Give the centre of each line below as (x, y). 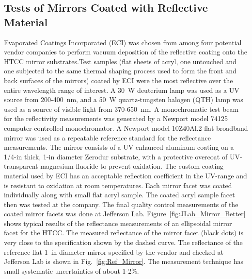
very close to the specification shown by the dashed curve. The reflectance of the (123, 242)
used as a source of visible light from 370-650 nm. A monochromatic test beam (121, 109)
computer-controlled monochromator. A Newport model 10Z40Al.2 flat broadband (126, 128)
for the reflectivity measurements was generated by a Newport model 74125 (116, 118)
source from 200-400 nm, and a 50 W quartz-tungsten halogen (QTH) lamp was (124, 99)
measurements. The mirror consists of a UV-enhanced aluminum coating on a (119, 147)
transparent (21, 166)
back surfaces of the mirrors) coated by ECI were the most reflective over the (118, 80)
